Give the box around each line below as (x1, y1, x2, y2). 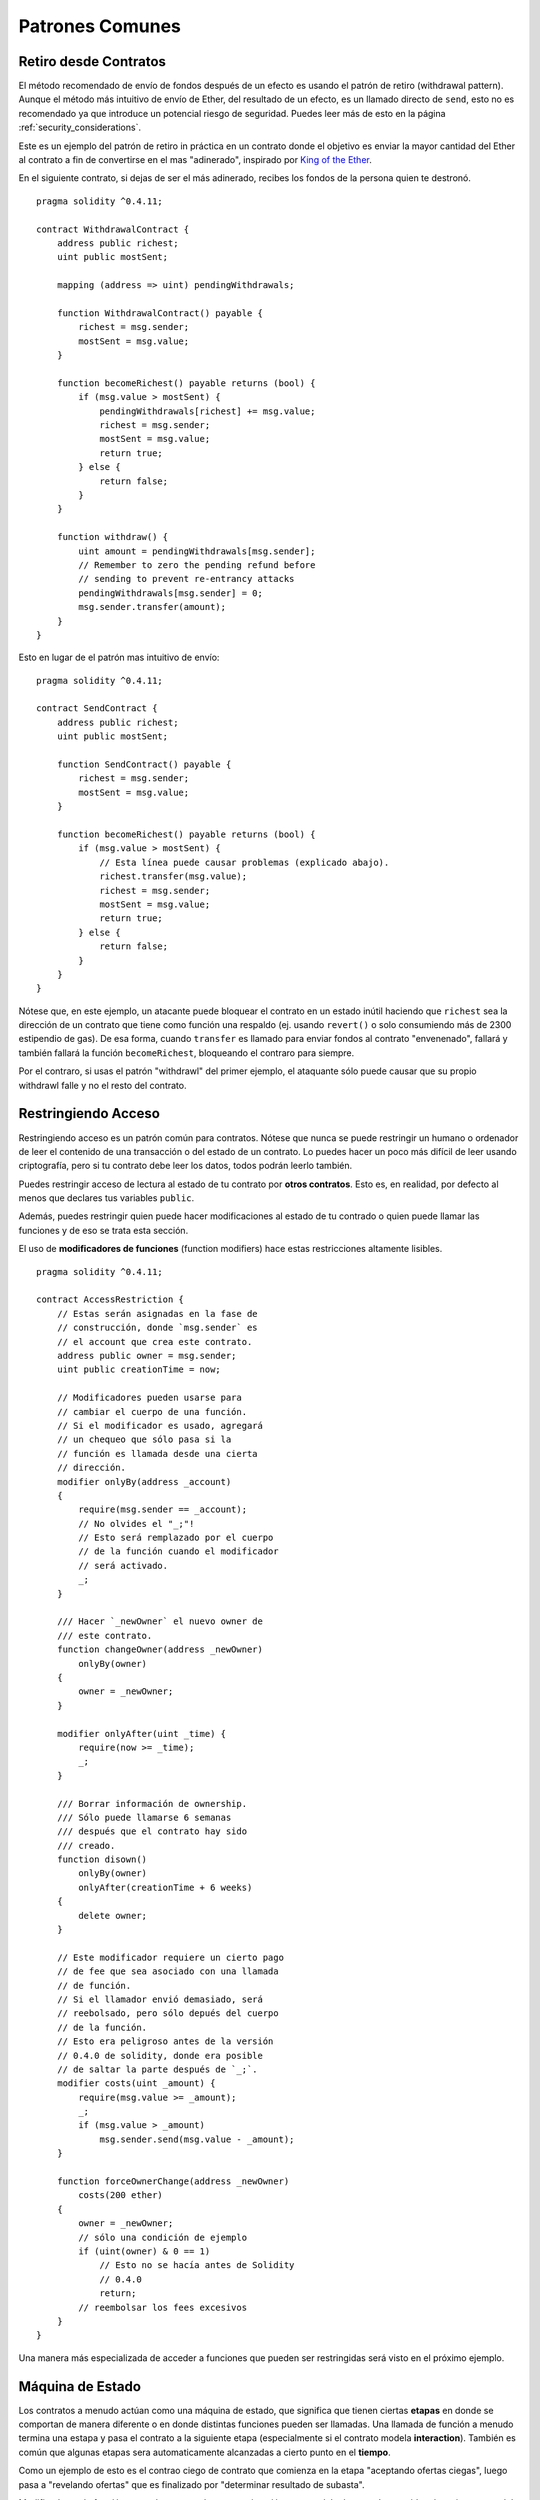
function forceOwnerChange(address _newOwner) (56, 2176, 290, 2187)
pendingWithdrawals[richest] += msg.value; (99, 405, 316, 417)
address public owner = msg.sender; (56, 1350, 237, 1361)
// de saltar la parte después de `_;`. (56, 2063, 259, 2075)
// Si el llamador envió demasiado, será (56, 1993, 264, 2005)
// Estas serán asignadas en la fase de (56, 1308, 259, 1319)
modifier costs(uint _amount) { (56, 2078, 216, 2089)
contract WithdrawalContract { (36, 223, 190, 235)
